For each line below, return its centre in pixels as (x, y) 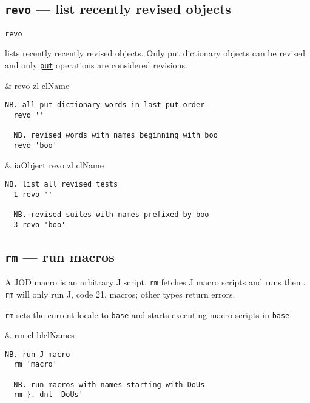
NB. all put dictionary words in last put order (105, 105)
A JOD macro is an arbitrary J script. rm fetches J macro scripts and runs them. (155, 282)
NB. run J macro (38, 354)
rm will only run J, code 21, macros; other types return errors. (120, 294)
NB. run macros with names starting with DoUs (109, 385)
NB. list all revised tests (62, 185)
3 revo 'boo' (40, 225)
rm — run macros (60, 256)
